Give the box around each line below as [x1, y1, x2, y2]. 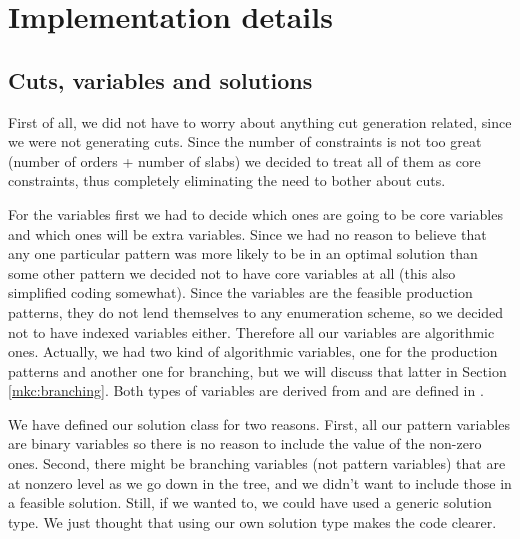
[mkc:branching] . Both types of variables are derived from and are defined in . [8, 380, 484, 401]
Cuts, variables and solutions [8, 64, 313, 95]
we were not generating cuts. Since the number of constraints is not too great [8, 131, 482, 152]
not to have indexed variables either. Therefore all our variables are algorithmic [8, 321, 495, 342]
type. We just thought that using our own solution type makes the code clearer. [8, 511, 497, 532]
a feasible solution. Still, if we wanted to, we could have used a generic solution [8, 492, 492, 513]
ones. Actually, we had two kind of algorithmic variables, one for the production [8, 341, 498, 362]
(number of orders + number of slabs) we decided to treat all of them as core [8, 150, 481, 171]
